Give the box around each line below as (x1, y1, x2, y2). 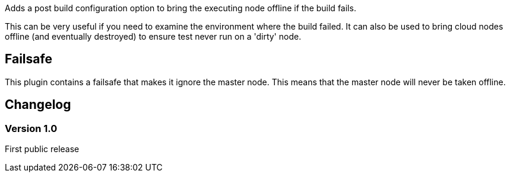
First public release (5, 144, 80, 155)
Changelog (5, 97, 71, 112)
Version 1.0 (5, 122, 58, 134)
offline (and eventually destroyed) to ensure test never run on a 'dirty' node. (5, 31, 302, 41)
